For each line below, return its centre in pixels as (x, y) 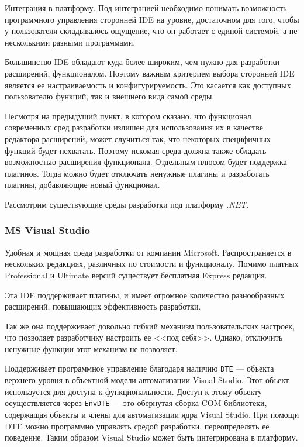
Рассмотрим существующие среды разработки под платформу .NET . (127, 204)
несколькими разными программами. (70, 42)
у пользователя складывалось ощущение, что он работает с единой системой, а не (151, 31)
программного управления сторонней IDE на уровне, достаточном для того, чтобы (152, 19)
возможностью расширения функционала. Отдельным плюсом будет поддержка (146, 162)
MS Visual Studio (47, 230)
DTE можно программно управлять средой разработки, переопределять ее (137, 426)
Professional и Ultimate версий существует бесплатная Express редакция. (136, 275)
